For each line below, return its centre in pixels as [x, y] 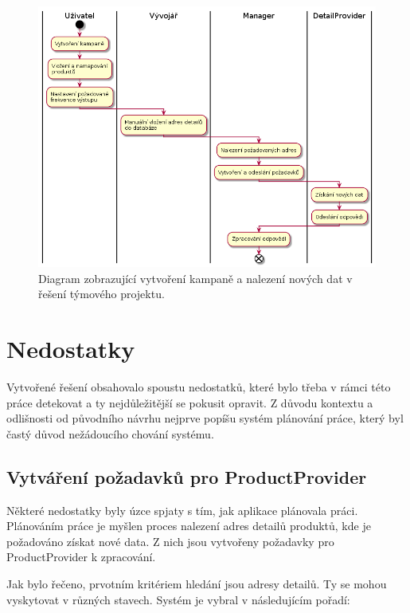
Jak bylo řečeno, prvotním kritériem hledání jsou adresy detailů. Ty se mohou [197, 584]
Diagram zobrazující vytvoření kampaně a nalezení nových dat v [195, 278]
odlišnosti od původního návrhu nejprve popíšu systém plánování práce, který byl [205, 418]
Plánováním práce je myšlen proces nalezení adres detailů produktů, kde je [189, 526]
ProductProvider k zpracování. [81, 557]
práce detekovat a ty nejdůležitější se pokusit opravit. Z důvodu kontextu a [190, 402]
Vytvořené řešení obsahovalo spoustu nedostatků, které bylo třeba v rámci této [199, 387]
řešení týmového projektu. [102, 294]
